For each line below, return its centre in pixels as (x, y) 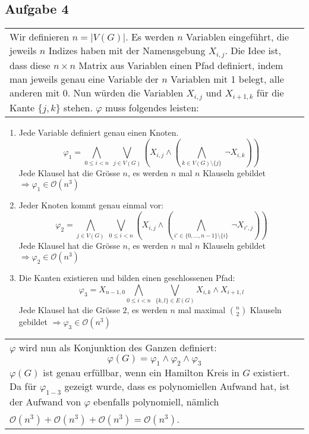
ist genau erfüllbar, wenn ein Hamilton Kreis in (141, 373)
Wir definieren (40, 37)
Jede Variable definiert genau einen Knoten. (99, 132)
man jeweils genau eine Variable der (84, 79)
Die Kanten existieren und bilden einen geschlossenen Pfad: (127, 278)
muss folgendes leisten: (152, 108)
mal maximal (202, 310)
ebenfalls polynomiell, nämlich (156, 401)
